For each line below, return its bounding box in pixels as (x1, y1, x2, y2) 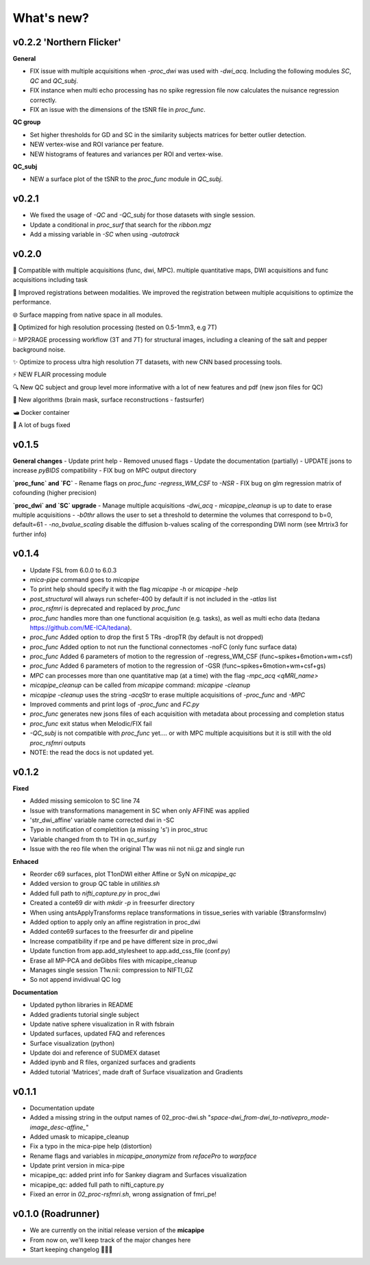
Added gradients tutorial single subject (29, 1010, 140, 1018)
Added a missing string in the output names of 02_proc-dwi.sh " (29, 1113, 212, 1122)
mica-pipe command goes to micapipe (29, 575, 140, 583)
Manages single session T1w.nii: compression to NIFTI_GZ (29, 965, 193, 974)
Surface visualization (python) (29, 1039, 115, 1047)
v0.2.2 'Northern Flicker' (12, 36, 121, 48)
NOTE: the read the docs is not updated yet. (29, 748, 154, 756)
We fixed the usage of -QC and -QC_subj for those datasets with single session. (29, 211, 256, 219)
